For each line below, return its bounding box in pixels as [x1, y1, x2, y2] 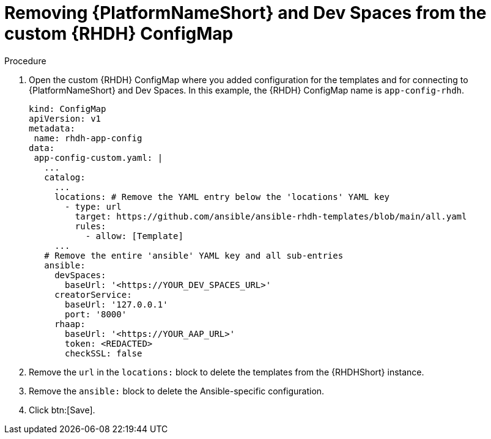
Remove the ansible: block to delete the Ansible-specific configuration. [29, 385, 325, 396]
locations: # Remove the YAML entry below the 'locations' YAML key [54, 191, 390, 202]
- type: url [65, 201, 122, 212]
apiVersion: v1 [29, 113, 102, 124]
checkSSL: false [65, 348, 142, 358]
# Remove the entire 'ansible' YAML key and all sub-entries [44, 250, 344, 260]
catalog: [44, 172, 86, 182]
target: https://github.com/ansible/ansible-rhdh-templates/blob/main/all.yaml [75, 211, 467, 221]
